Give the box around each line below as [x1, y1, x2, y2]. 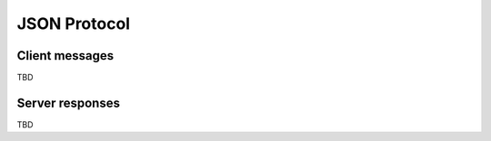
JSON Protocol [16, 14, 131, 33]
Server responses [16, 95, 120, 110]
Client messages [16, 48, 115, 63]
